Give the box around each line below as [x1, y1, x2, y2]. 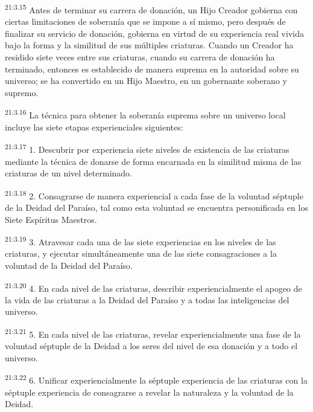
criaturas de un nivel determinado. [5, 167, 132, 179]
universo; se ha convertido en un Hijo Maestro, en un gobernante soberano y [5, 74, 287, 87]
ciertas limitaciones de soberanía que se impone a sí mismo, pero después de [5, 15, 286, 28]
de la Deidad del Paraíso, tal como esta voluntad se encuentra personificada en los [5, 201, 308, 213]
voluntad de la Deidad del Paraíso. [5, 259, 133, 271]
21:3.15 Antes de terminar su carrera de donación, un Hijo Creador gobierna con [5, 2, 298, 16]
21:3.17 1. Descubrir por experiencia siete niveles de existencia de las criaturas [5, 141, 289, 155]
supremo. [5, 86, 39, 98]
